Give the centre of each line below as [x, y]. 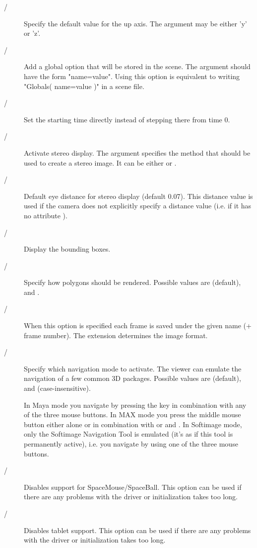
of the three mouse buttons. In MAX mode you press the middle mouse [132, 414]
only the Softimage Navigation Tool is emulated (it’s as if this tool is [128, 434]
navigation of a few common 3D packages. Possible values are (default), [132, 378]
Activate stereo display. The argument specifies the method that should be [137, 152]
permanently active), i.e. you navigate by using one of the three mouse [131, 444]
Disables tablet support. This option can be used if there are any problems [137, 530]
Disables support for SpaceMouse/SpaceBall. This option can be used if [133, 487]
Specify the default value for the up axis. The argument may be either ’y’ [135, 23]
